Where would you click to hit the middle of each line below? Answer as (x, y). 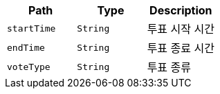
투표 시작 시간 (181, 29)
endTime (26, 47)
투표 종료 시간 (181, 48)
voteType (29, 67)
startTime (31, 28)
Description (181, 10)
